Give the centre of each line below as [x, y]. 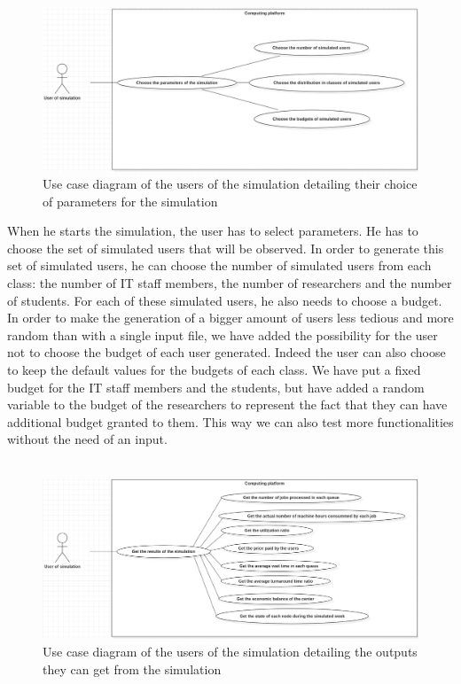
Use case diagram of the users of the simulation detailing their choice [230, 184]
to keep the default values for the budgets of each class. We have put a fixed [214, 370]
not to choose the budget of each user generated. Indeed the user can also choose [227, 352]
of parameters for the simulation [130, 201]
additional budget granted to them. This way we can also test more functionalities [230, 421]
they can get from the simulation [132, 668]
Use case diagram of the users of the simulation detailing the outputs [230, 651]
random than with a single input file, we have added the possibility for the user [223, 334]
